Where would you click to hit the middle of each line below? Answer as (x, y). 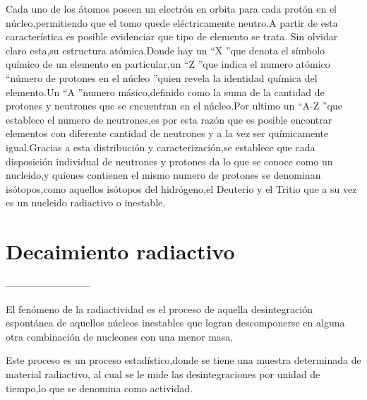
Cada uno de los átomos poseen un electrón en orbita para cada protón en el (171, 8)
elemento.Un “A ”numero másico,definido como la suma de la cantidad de (165, 92)
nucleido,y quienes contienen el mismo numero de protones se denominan (163, 175)
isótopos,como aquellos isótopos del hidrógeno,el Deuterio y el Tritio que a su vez (181, 188)
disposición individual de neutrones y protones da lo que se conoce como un (169, 161)
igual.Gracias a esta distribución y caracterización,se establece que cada (161, 147)
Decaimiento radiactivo (120, 251)
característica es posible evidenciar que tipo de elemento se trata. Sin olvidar (172, 36)
